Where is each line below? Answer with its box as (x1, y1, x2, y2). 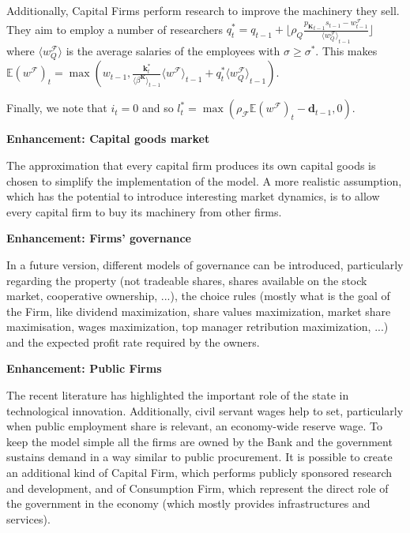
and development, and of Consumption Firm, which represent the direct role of (6, 479, 389, 496)
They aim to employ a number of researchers (6, 21, 224, 37)
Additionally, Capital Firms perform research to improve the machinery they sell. (6, 2, 400, 18)
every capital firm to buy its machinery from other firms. (6, 203, 282, 220)
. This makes (315, 43, 378, 59)
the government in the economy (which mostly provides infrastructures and (6, 495, 371, 512)
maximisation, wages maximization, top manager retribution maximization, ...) (6, 318, 389, 335)
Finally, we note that (6, 99, 107, 116)
